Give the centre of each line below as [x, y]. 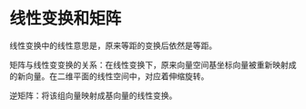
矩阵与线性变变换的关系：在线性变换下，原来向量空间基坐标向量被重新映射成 [153, 64]
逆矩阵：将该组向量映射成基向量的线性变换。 [93, 95]
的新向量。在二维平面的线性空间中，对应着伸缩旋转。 [109, 76]
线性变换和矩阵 [66, 19]
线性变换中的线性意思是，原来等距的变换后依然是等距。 [113, 45]
